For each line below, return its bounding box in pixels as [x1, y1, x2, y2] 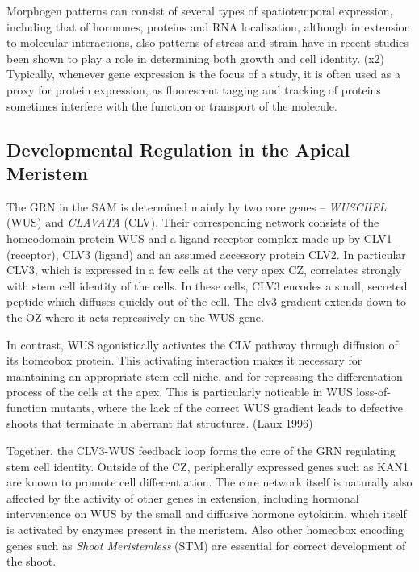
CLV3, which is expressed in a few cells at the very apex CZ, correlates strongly [6, 261, 402, 278]
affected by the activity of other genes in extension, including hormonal [6, 489, 359, 506]
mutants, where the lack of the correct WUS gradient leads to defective [50, 399, 404, 415]
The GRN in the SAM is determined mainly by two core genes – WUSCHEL [6, 198, 387, 215]
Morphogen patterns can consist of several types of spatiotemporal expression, [6, 2, 393, 19]
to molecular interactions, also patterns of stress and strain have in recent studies [6, 34, 409, 51]
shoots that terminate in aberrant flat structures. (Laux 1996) [6, 415, 313, 432]
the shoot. [6, 553, 57, 570]
